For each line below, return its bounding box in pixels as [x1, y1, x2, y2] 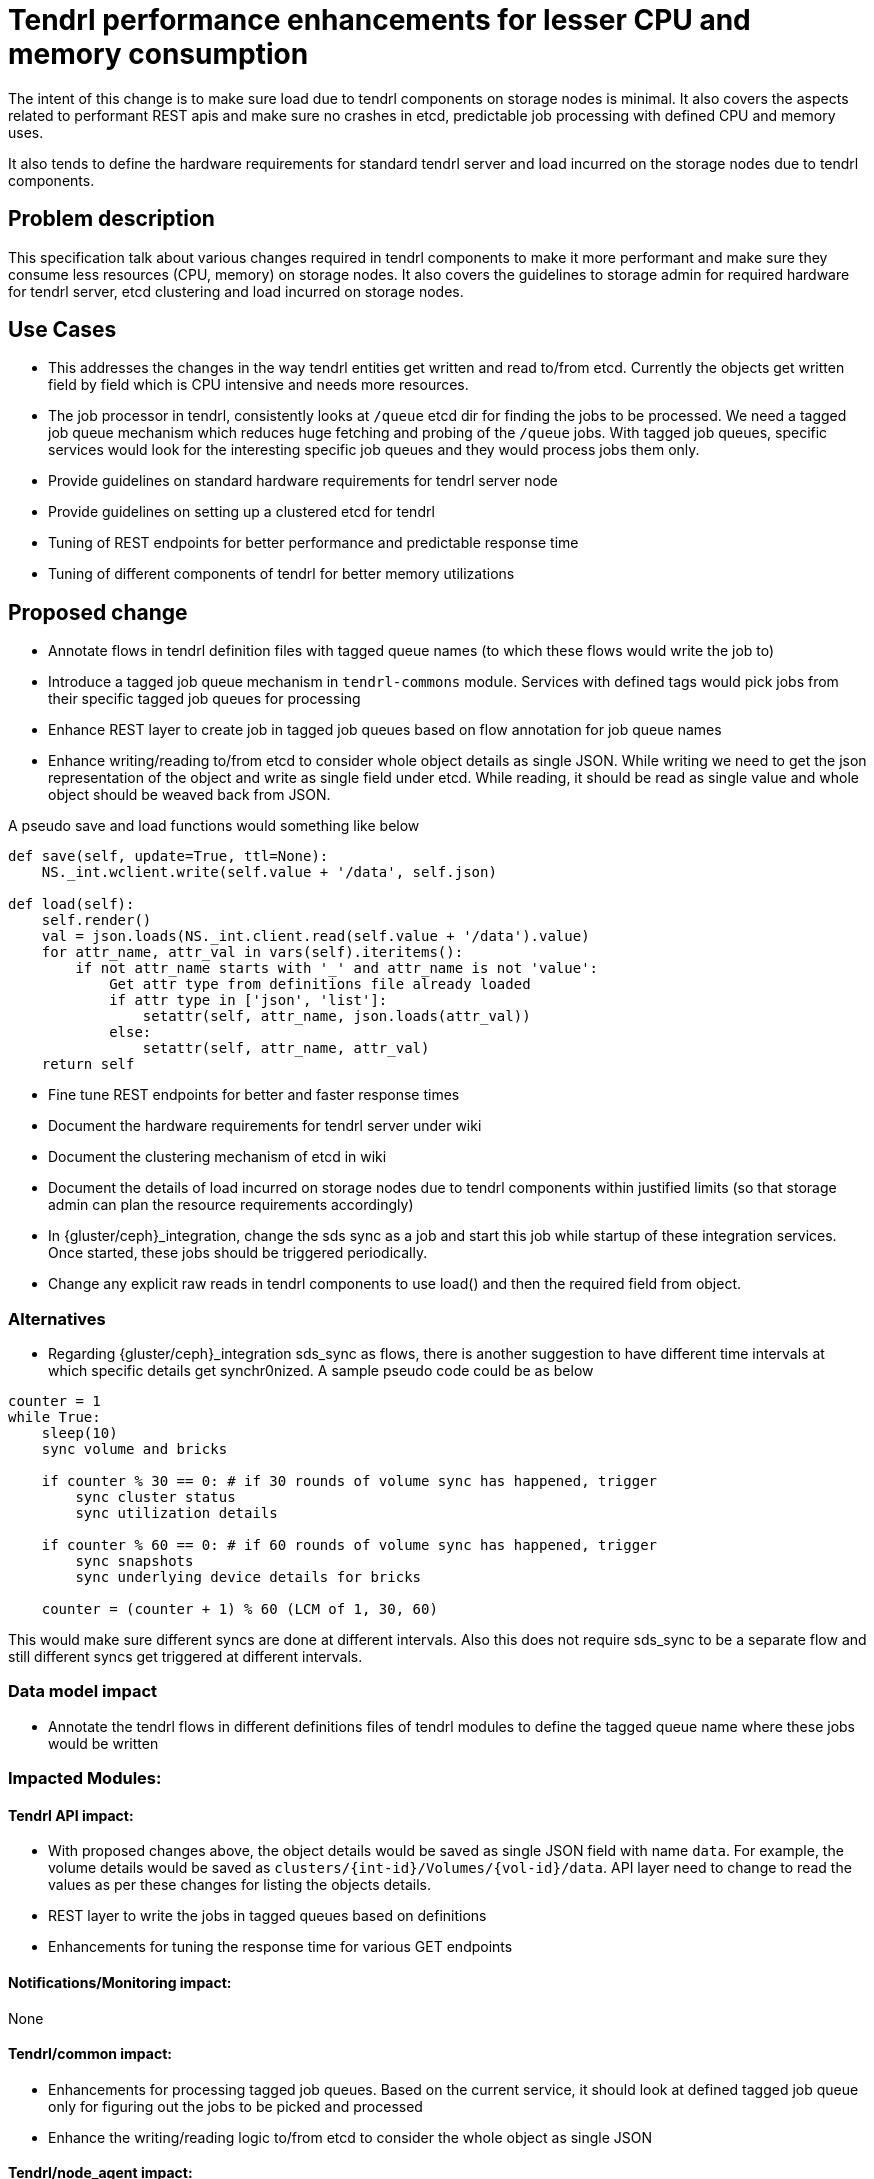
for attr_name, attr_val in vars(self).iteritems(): [41, 944, 464, 961]
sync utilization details [75, 1505, 278, 1522]
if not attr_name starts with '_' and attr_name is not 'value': [75, 960, 599, 977]
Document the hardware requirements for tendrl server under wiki [48, 1117, 482, 1135]
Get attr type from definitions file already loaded [109, 976, 531, 993]
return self [41, 1056, 135, 1073]
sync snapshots [75, 1553, 194, 1570]
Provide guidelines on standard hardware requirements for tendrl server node [48, 472, 558, 490]
